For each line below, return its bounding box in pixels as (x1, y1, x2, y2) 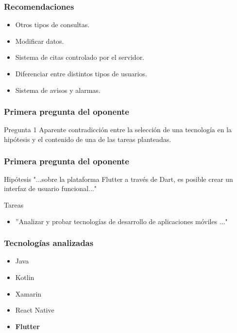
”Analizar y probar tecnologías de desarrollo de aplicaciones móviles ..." (15, 216, 228, 226)
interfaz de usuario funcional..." (4, 183, 97, 193)
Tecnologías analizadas (4, 237, 94, 249)
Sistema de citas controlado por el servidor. (15, 52, 145, 62)
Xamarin (15, 288, 42, 298)
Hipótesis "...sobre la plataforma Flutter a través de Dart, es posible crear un (4, 174, 233, 184)
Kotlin (15, 272, 34, 282)
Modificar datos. (15, 35, 64, 46)
